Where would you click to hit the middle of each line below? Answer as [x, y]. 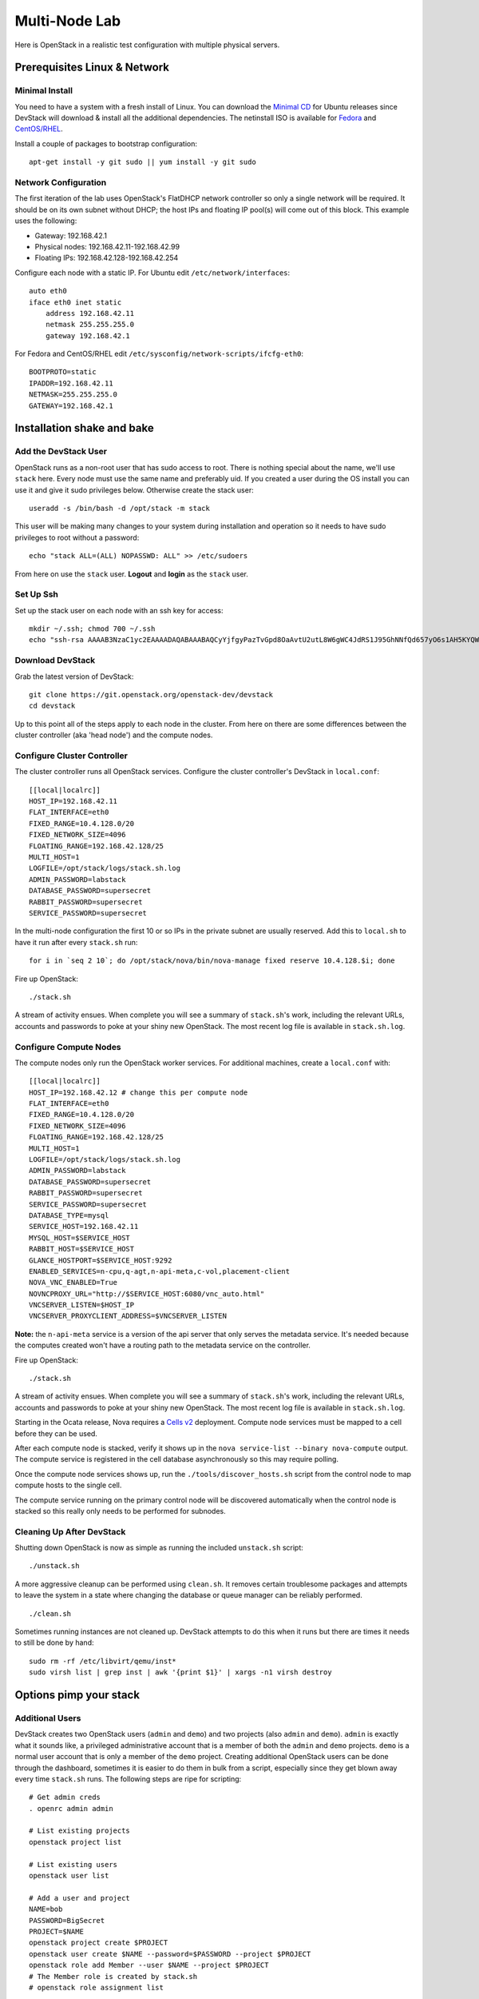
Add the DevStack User [61, 452]
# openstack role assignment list [96, 1987]
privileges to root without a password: [77, 537]
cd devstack [52, 706]
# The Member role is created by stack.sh [113, 1976]
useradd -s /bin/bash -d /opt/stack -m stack [120, 508]
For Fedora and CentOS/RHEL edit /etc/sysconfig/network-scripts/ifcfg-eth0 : [159, 354]
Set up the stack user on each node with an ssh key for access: [119, 610]
